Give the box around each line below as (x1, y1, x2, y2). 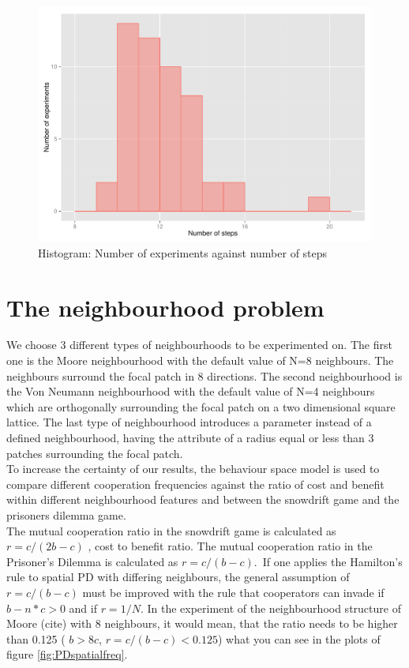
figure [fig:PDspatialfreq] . (6, 646, 128, 662)
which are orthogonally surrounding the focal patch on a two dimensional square (6, 398, 396, 415)
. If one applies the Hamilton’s (253, 553, 403, 569)
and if (69, 599, 97, 616)
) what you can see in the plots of (217, 630, 381, 647)
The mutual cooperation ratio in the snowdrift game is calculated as (6, 522, 336, 539)
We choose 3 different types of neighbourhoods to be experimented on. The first (6, 336, 392, 353)
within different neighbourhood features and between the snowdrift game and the (6, 491, 400, 508)
